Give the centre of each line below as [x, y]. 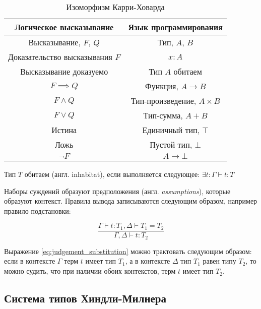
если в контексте [30, 261]
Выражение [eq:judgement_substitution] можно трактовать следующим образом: [128, 251]
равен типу [219, 261]
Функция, [162, 86]
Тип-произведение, [164, 101]
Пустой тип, [171, 144]
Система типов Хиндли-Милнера [85, 298]
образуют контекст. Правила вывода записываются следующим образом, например [131, 201]
